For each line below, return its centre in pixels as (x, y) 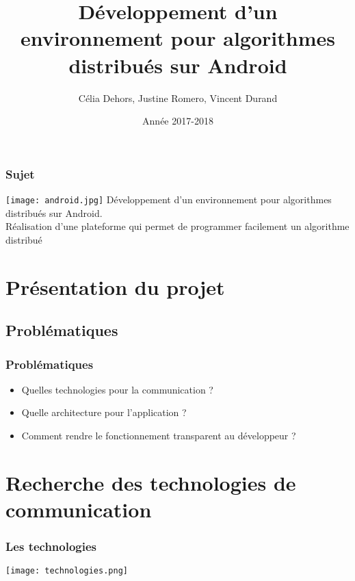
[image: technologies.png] (67, 571)
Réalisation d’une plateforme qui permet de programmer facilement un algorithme (177, 226)
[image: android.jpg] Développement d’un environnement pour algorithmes (169, 199)
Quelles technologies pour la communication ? (117, 389)
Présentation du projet (115, 286)
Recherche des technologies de (151, 482)
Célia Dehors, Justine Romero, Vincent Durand (178, 98)
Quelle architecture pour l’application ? (104, 412)
